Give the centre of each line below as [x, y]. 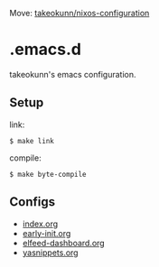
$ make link [32, 141]
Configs [33, 202]
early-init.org [47, 233]
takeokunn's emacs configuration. [73, 74]
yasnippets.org [50, 253]
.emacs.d [45, 50]
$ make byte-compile [48, 174]
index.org [40, 224]
